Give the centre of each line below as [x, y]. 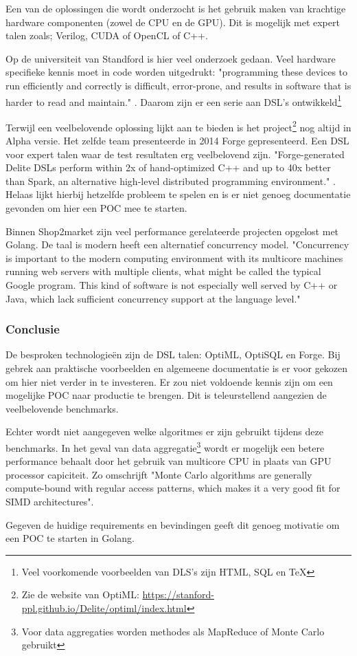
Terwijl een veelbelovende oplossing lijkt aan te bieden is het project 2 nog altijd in [178, 126]
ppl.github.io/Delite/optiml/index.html [104, 608]
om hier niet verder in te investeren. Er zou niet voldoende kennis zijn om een [169, 381]
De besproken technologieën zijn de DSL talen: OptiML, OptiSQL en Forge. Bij [173, 354]
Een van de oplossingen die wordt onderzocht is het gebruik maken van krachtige [176, 8]
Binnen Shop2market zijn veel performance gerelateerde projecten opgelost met [172, 231]
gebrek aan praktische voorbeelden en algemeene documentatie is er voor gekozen [177, 368]
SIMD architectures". [50, 501]
